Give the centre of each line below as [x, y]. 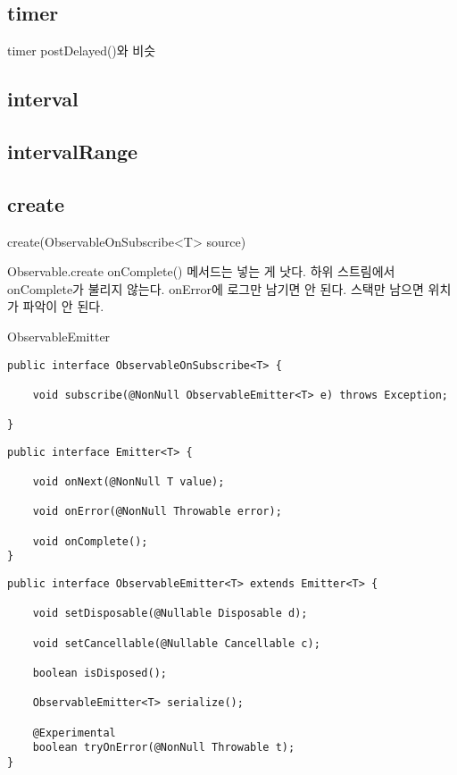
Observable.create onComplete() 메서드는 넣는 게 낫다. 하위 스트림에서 [201, 271]
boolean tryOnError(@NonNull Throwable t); [164, 748]
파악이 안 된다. [63, 306]
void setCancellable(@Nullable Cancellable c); [176, 643]
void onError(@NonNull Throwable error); [157, 512]
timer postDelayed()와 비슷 [82, 51]
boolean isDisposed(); [100, 673]
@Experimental [74, 733]
